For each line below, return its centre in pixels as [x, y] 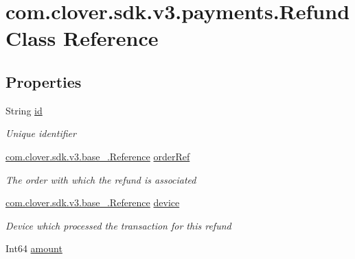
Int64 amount [34, 248]
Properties [44, 81]
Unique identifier [41, 133]
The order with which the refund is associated [101, 179]
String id [24, 110]
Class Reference [82, 38]
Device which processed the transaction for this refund [118, 225]
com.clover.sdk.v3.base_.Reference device [93, 202]
